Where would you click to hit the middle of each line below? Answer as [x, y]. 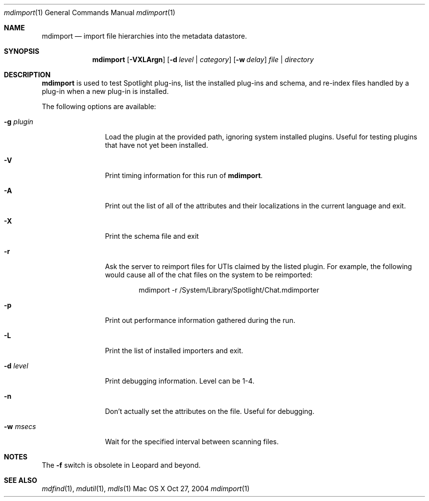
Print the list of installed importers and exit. [174, 351]
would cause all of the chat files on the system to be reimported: [209, 275]
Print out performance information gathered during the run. [200, 320]
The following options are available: [99, 106]
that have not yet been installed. [156, 145]
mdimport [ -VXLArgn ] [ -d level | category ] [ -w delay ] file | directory [203, 59]
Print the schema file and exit [152, 236]
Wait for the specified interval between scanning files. [192, 442]
